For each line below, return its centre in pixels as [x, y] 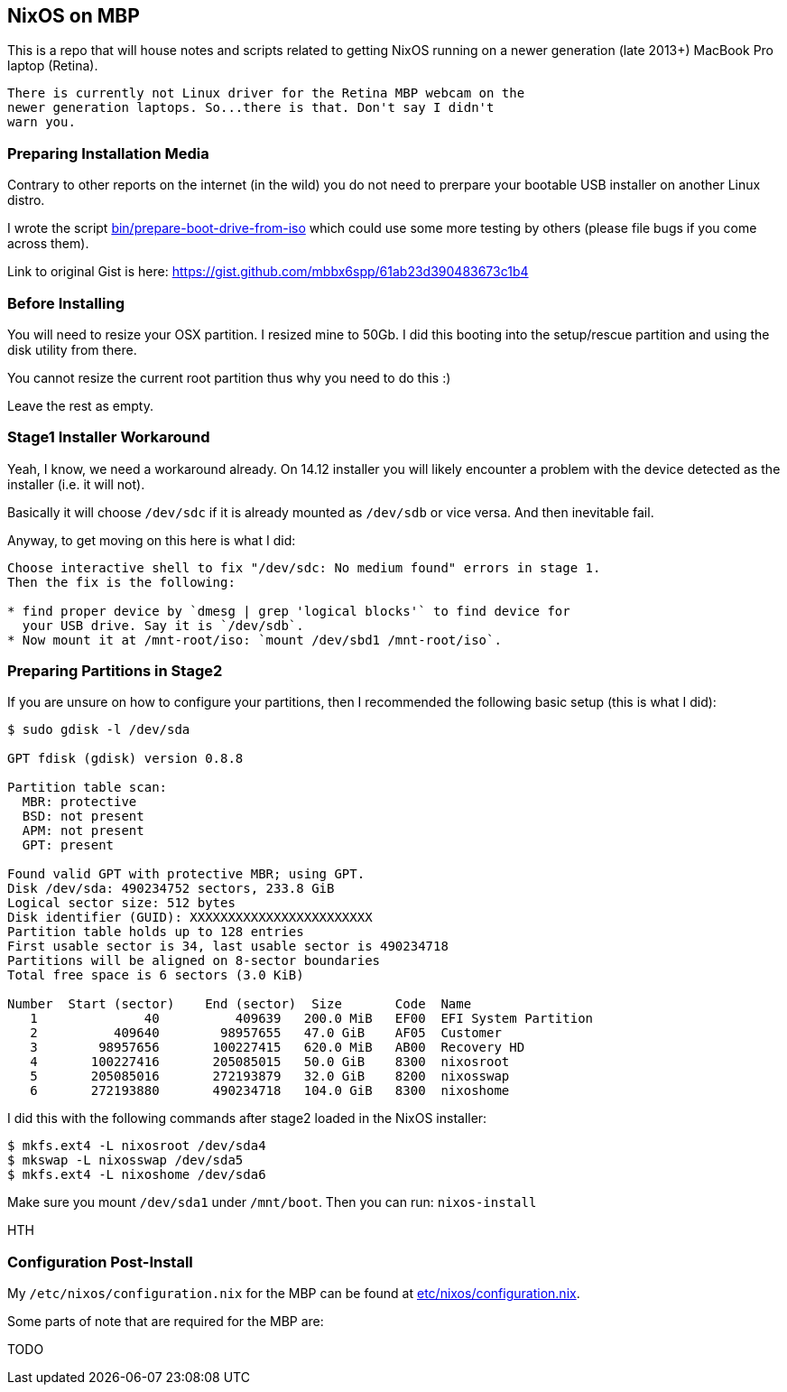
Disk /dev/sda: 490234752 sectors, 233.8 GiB [171, 889]
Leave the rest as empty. [80, 405]
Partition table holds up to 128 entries [156, 932]
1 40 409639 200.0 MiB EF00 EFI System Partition [312, 1019]
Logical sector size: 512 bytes [121, 903]
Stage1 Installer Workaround [109, 437]
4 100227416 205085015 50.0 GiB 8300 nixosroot [270, 1062]
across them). [48, 244]
